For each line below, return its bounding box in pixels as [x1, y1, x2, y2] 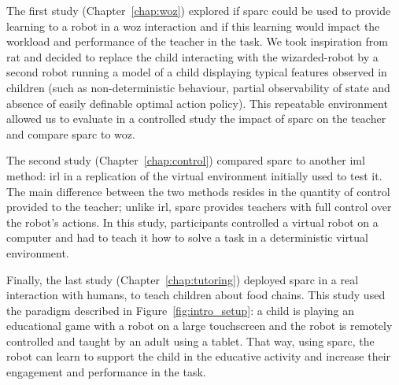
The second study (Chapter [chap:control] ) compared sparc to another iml [6, 152, 365, 168]
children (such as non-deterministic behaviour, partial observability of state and [6, 79, 390, 95]
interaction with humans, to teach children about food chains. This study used [6, 287, 386, 303]
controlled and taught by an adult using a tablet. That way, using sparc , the [6, 332, 375, 349]
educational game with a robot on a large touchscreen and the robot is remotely [6, 317, 393, 334]
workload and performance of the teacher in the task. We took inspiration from [6, 33, 388, 50]
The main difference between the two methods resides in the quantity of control [6, 183, 390, 199]
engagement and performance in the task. [6, 364, 206, 380]
